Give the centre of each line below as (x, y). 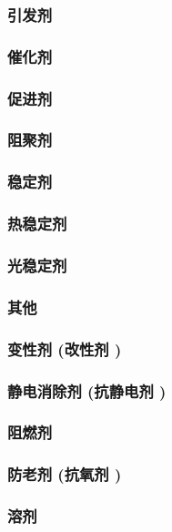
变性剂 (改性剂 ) (65, 348)
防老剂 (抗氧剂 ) (65, 474)
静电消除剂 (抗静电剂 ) (87, 390)
